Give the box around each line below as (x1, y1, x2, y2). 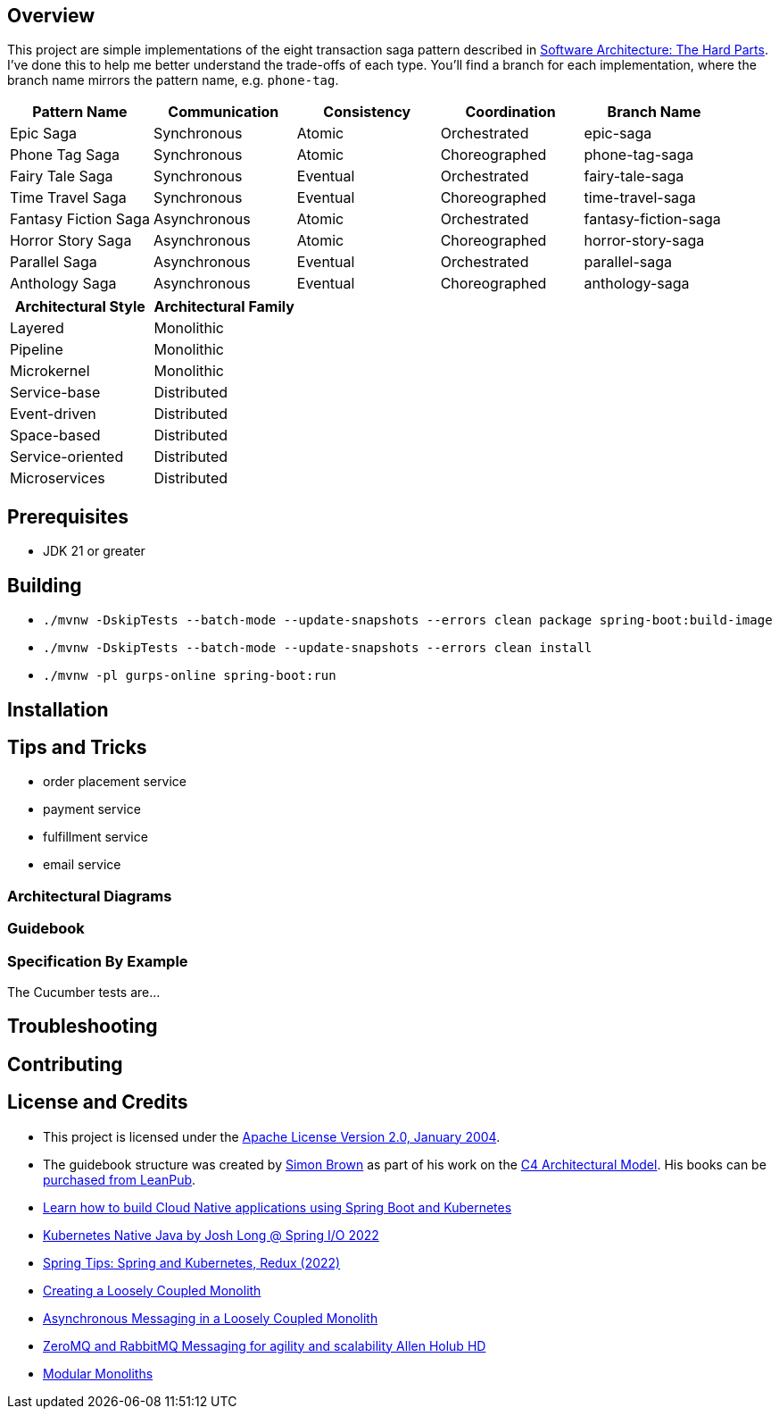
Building (7, 574, 82, 597)
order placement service (43, 774, 187, 790)
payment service (43, 801, 141, 817)
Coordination (465, 103, 556, 121)
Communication (168, 103, 279, 121)
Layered (10, 319, 64, 338)
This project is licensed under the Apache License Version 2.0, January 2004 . (43, 1128, 501, 1144)
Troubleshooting (7, 1015, 158, 1038)
